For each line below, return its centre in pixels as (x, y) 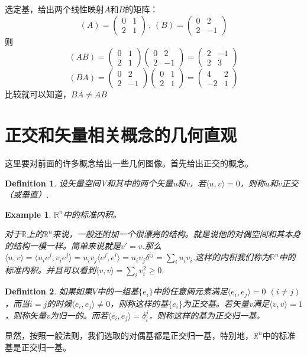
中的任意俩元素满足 (190, 291)
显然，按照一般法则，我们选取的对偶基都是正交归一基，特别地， (129, 335)
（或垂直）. (27, 194)
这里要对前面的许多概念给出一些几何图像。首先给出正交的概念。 (129, 163)
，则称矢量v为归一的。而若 (56, 315)
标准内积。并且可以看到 (50, 270)
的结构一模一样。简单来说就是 (63, 245)
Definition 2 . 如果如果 (49, 291)
